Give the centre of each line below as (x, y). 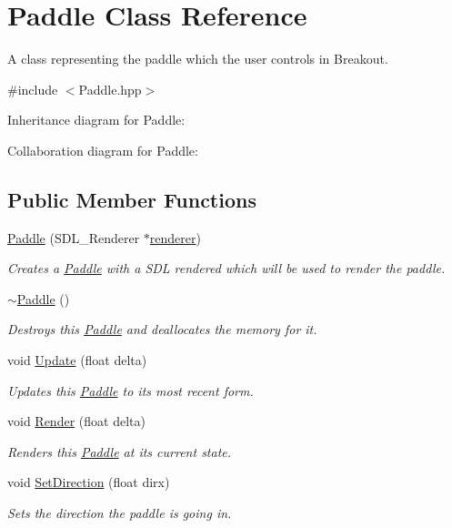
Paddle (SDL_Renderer (74, 237)
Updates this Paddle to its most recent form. (131, 390)
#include (33, 89)
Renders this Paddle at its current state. (120, 451)
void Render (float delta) (76, 421)
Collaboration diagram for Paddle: (103, 150)
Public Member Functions (132, 199)
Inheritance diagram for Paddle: (96, 120)
